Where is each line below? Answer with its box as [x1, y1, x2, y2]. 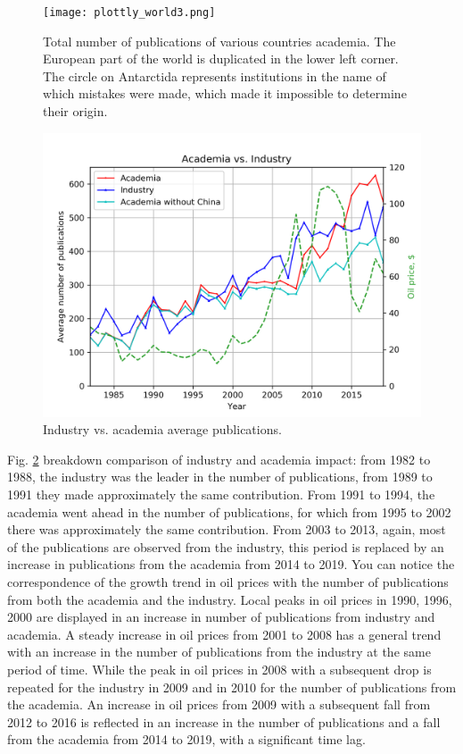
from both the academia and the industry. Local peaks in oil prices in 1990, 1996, [7, 590, 452, 608]
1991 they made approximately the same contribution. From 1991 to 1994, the [7, 485, 435, 503]
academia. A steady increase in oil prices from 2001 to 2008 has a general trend [7, 624, 442, 643]
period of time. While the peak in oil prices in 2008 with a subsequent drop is [7, 659, 432, 678]
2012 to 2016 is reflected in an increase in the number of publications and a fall [7, 712, 441, 731]
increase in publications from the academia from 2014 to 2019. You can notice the [7, 555, 455, 574]
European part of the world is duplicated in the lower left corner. [43, 49, 399, 68]
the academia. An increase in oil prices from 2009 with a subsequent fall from [7, 695, 431, 714]
